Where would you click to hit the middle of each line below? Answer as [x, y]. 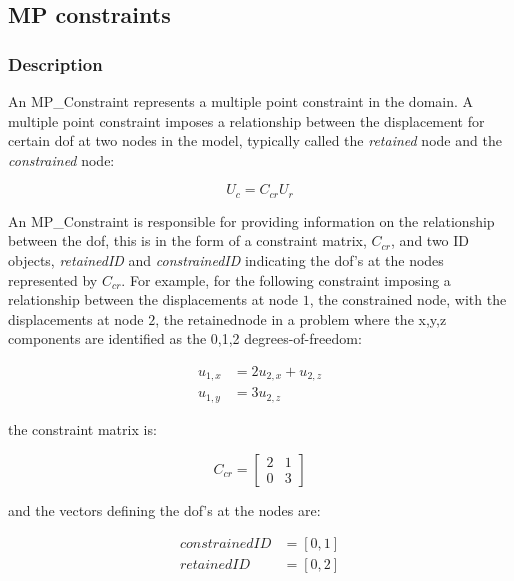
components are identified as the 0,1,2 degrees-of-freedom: [185, 338]
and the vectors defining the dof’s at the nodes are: [164, 509]
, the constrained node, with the [408, 299]
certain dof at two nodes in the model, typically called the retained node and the [255, 140]
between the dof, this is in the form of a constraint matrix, [187, 240]
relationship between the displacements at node [153, 299]
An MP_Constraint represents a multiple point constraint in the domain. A [241, 101]
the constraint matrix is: [82, 428]
